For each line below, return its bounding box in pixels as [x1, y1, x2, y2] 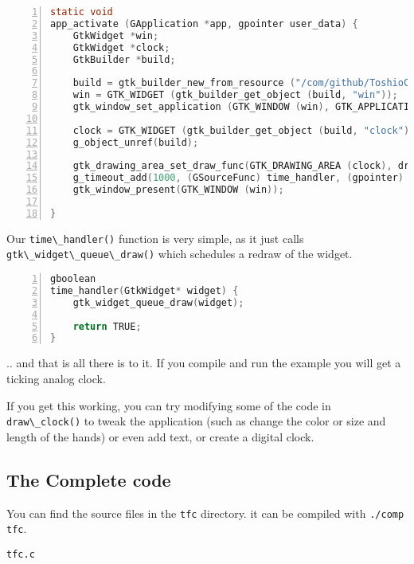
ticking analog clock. [6, 370, 106, 386]
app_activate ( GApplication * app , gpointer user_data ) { [50, 18, 358, 29]
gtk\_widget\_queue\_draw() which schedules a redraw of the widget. [6, 245, 353, 262]
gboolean [50, 273, 96, 285]
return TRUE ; [72, 320, 142, 332]
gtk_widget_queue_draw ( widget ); [72, 296, 244, 308]
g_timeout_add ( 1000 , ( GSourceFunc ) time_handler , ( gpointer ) [72, 172, 404, 184]
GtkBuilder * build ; [72, 53, 176, 65]
